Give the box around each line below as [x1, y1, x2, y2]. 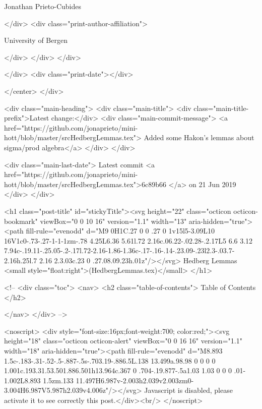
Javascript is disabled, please [144, 385, 233, 395]
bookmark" [4, 215, 38, 226]
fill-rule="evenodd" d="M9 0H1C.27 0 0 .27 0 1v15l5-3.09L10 [26, 225, 215, 236]
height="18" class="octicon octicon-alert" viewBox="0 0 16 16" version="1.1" [4, 335, 242, 346]
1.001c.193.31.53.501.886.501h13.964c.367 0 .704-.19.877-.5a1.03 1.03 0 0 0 [4, 365, 232, 376]
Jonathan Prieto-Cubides [4, 1, 81, 11]
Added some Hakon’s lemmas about [144, 132, 254, 143]
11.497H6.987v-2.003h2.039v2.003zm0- [76, 375, 194, 385]
